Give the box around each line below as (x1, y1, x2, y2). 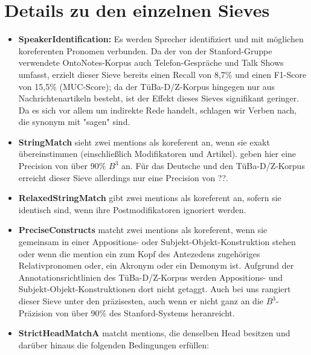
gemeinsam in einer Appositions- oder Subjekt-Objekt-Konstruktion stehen (18, 235, 296, 248)
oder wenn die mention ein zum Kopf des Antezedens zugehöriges (18, 247, 260, 260)
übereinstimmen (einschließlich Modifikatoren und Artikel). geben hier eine (18, 147, 297, 160)
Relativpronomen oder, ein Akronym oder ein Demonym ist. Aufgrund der (18, 259, 294, 272)
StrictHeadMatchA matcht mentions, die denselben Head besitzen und (18, 327, 290, 339)
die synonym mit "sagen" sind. (18, 115, 130, 128)
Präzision (18, 306, 53, 319)
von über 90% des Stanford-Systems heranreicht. (55, 306, 235, 319)
